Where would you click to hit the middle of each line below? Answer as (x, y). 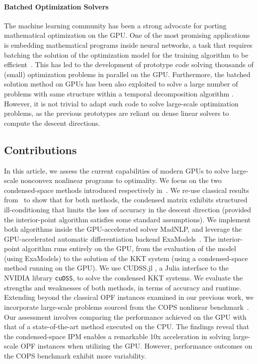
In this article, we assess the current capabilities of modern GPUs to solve (117, 170)
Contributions (41, 149)
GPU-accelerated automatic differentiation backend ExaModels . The (110, 238)
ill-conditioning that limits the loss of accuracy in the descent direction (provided (128, 209)
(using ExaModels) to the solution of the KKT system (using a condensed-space (126, 258)
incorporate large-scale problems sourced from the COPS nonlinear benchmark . (127, 307)
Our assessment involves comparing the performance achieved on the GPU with (125, 317)
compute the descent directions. (52, 123)
